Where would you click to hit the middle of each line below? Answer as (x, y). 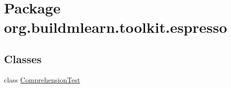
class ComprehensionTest (42, 79)
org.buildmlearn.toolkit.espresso (116, 27)
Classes (23, 58)
